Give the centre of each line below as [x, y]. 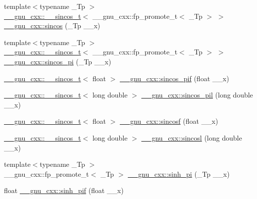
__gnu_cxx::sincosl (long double [192, 137]
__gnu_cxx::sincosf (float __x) [169, 121]
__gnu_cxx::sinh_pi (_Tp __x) [179, 174]
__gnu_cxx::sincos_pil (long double [197, 95]
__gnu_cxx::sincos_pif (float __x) [174, 78]
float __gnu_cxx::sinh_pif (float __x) [64, 190]
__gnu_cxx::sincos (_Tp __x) [52, 25]
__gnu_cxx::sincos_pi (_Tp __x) [58, 61]
